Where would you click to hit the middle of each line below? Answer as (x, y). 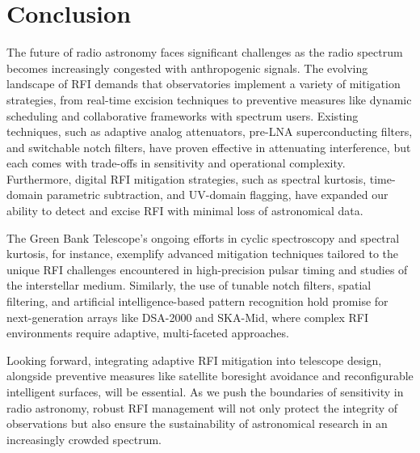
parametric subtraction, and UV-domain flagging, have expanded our (217, 195)
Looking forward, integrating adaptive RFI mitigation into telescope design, (194, 360)
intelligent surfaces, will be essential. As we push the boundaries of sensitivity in (205, 392)
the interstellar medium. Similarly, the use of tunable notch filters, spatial (189, 285)
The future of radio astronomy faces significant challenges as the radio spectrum (205, 52)
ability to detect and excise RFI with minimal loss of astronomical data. (185, 211)
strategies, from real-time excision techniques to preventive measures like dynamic (209, 99)
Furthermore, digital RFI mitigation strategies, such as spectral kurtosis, (187, 178)
